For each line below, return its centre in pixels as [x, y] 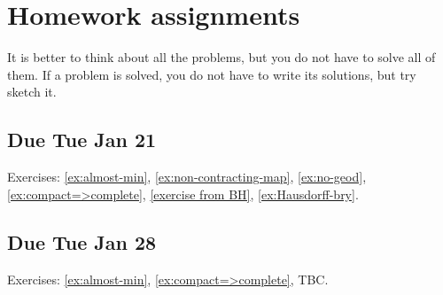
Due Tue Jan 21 [82, 140]
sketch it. [32, 92]
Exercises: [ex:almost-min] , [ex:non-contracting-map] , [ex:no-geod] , [187, 177]
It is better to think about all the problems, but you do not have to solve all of [221, 57]
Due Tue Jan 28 [82, 241]
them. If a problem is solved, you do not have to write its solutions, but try [212, 74]
